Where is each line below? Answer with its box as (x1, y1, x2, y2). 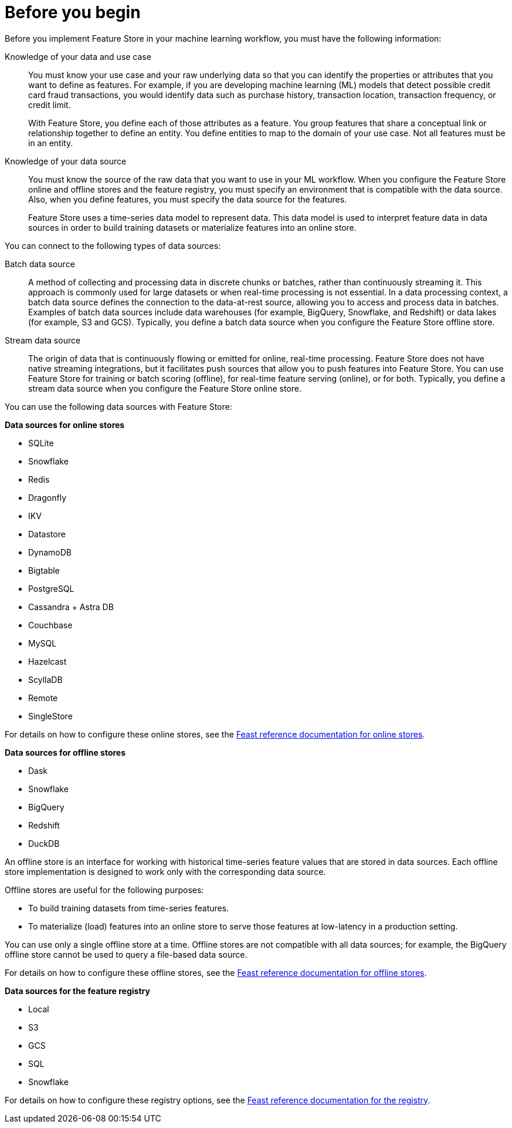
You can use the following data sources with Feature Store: (5, 401, 232, 412)
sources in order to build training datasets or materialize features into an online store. (28, 222, 357, 233)
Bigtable (28, 565, 60, 575)
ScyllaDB (28, 674, 63, 685)
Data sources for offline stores (5, 747, 126, 757)
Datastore (28, 528, 66, 539)
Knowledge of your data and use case (5, 51, 151, 62)
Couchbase (28, 619, 73, 630)
